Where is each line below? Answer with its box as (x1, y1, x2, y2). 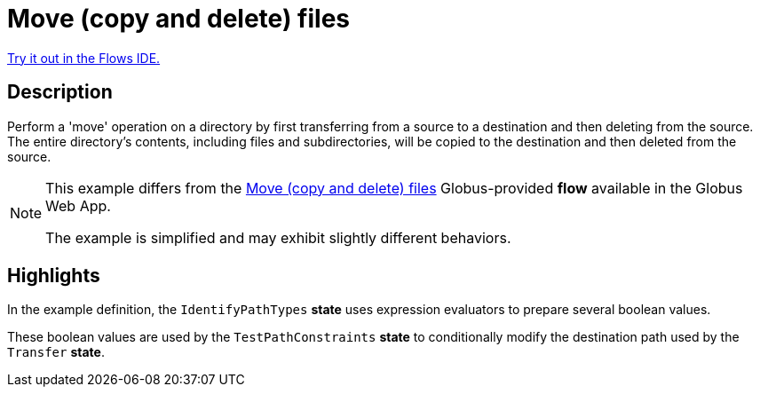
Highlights (7, 264, 100, 288)
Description (7, 81, 113, 104)
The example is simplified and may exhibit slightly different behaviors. (45, 228, 511, 247)
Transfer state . (7, 344, 105, 360)
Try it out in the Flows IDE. (7, 50, 161, 66)
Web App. (45, 196, 111, 215)
